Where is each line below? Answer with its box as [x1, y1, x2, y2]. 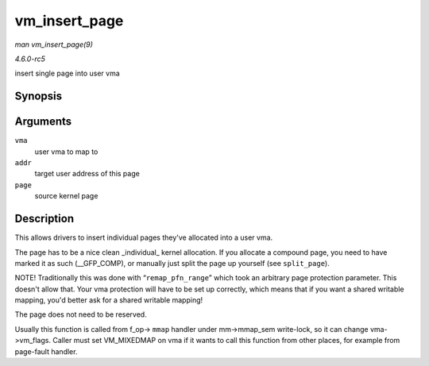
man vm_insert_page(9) [14, 40, 93, 49]
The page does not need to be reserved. [14, 310, 147, 319]
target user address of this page [34, 169, 141, 179]
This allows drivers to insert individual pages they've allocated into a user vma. [14, 233, 273, 242]
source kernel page [34, 191, 99, 201]
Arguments [14, 115, 72, 129]
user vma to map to [34, 147, 99, 156]
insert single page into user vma [14, 68, 121, 79]
